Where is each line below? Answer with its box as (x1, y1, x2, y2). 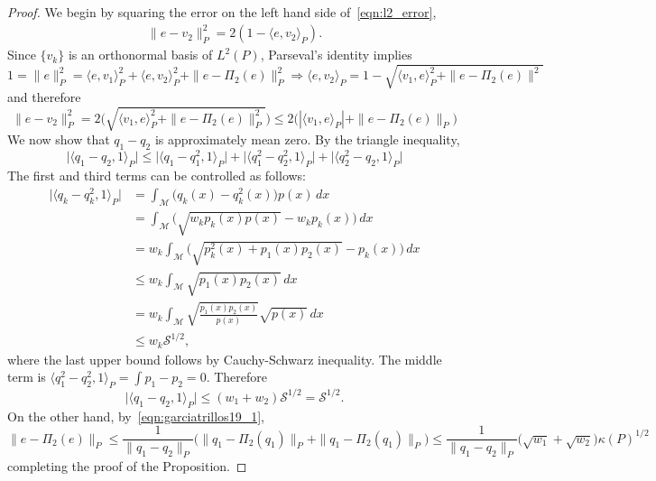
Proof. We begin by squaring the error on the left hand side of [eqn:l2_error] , (7, 3, 437, 21)
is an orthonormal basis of (68, 45, 213, 64)
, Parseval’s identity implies (260, 45, 412, 64)
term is (7, 367, 46, 386)
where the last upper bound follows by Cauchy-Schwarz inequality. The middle (7, 349, 442, 368)
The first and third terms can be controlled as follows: (7, 166, 307, 185)
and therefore (7, 88, 81, 106)
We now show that (7, 130, 110, 149)
